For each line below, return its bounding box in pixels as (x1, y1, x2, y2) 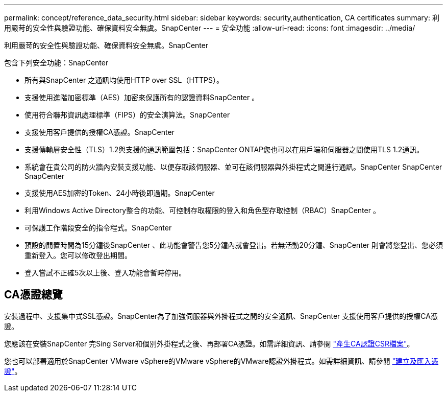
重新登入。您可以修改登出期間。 (24, 251, 132, 260)
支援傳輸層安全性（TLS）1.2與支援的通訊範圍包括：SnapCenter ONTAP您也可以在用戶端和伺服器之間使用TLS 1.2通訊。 (24, 145, 424, 154)
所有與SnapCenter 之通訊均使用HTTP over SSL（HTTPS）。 (24, 76, 224, 84)
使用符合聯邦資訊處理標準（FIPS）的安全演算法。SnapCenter (24, 110, 230, 119)
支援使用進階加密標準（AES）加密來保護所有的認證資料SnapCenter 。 (24, 93, 259, 102)
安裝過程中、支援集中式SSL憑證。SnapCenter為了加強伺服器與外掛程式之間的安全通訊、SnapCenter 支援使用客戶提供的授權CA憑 (4, 311, 438, 320)
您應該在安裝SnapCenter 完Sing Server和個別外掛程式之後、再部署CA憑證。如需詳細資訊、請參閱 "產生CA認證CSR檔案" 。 (4, 339, 414, 348)
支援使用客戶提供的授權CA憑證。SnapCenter (24, 128, 175, 136)
